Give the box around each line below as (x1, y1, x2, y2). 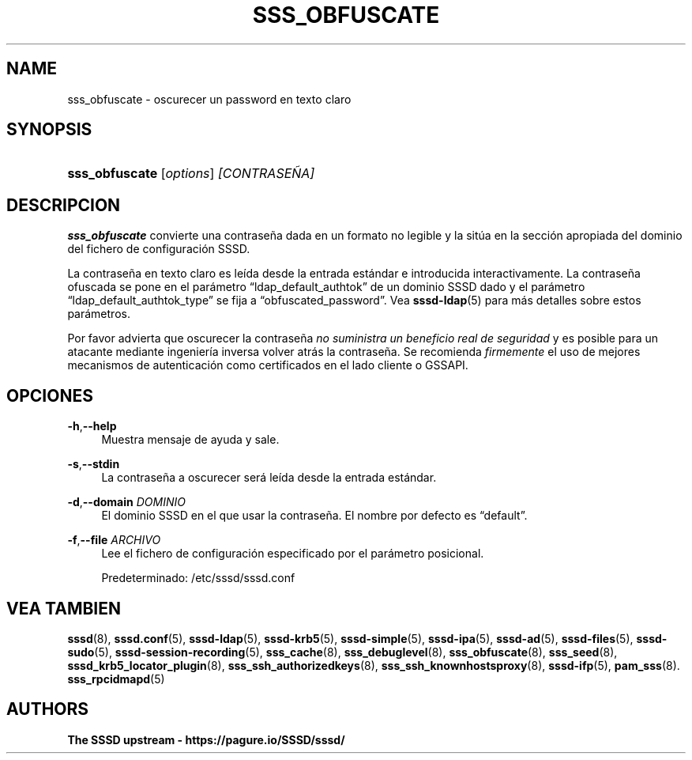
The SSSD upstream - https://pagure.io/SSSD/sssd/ (67, 732, 345, 747)
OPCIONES (6, 385, 93, 406)
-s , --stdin (67, 457, 120, 471)
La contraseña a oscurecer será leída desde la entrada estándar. (101, 471, 437, 485)
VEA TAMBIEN (6, 598, 122, 618)
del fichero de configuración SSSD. (67, 242, 250, 256)
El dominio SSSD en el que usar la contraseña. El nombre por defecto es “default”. (101, 509, 528, 523)
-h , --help (67, 419, 117, 433)
